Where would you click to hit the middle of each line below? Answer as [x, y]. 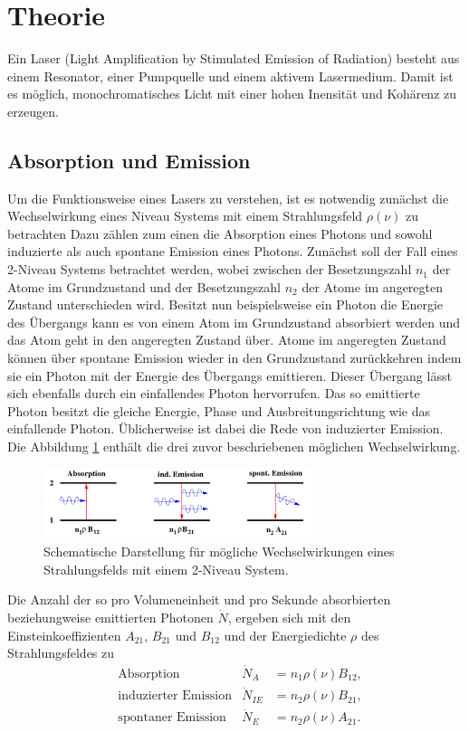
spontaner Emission [172, 718]
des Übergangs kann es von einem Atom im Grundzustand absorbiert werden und [234, 322]
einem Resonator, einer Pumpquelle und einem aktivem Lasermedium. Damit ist [230, 76]
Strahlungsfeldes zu [61, 653]
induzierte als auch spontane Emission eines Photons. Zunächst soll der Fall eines [233, 251]
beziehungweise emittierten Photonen [110, 617]
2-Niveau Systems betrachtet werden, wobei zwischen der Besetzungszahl [210, 269]
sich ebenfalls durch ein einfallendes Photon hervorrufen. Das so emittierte [214, 393]
